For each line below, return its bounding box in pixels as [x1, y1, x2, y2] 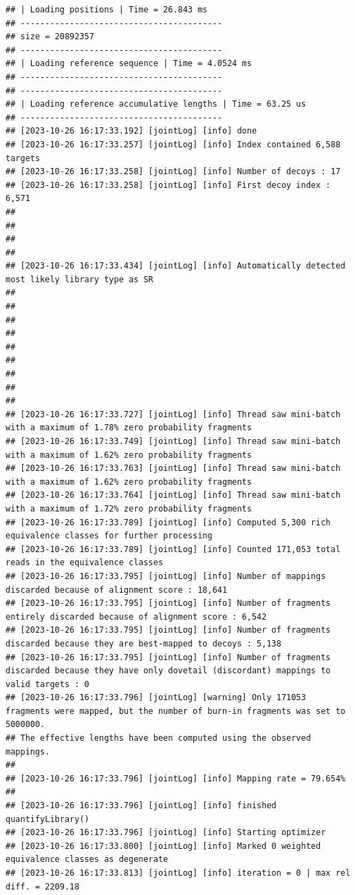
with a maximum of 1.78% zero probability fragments [6, 423, 252, 433]
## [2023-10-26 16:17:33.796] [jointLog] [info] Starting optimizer [6, 828, 326, 838]
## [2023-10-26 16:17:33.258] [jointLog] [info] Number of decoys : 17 [6, 167, 341, 177]
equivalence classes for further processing [6, 531, 213, 541]
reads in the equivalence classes [6, 558, 164, 568]
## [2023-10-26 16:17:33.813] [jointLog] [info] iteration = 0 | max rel [6, 868, 351, 878]
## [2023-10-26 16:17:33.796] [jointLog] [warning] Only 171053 [6, 693, 306, 703]
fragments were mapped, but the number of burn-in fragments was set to [6, 706, 345, 716]
